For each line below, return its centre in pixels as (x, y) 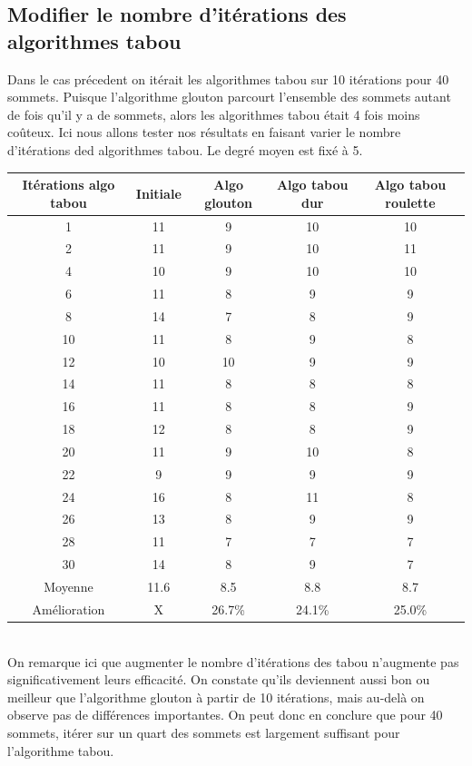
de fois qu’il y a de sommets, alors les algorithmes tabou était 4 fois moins (214, 114)
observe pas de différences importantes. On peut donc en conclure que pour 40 (225, 715)
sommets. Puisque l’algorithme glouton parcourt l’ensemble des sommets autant (229, 97)
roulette (410, 202)
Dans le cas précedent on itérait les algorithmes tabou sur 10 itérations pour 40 (228, 79)
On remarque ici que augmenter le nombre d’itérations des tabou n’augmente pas (233, 661)
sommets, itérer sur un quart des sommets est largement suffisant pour (204, 732)
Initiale (158, 193)
